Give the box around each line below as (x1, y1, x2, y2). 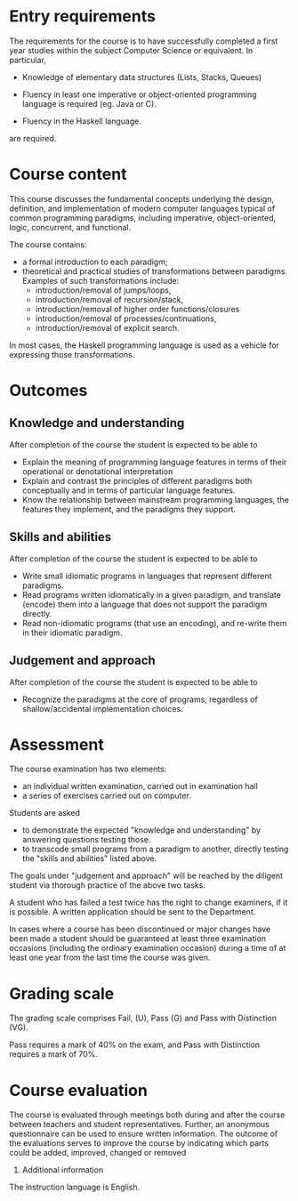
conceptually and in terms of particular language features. (21, 485, 236, 496)
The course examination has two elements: (9, 763, 167, 775)
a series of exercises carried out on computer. (21, 790, 191, 802)
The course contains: (9, 238, 87, 250)
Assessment (9, 734, 104, 754)
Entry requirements (9, 6, 156, 27)
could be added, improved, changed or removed (9, 1148, 187, 1158)
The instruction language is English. (9, 1181, 141, 1193)
